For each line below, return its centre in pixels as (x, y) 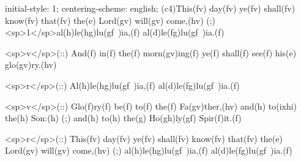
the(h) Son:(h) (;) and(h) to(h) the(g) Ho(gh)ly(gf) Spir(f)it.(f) (123, 118)
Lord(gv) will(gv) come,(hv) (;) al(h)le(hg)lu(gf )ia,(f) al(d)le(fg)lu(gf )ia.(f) (149, 150)
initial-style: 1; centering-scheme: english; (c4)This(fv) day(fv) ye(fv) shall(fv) (150, 8)
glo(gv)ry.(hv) (31, 65)
